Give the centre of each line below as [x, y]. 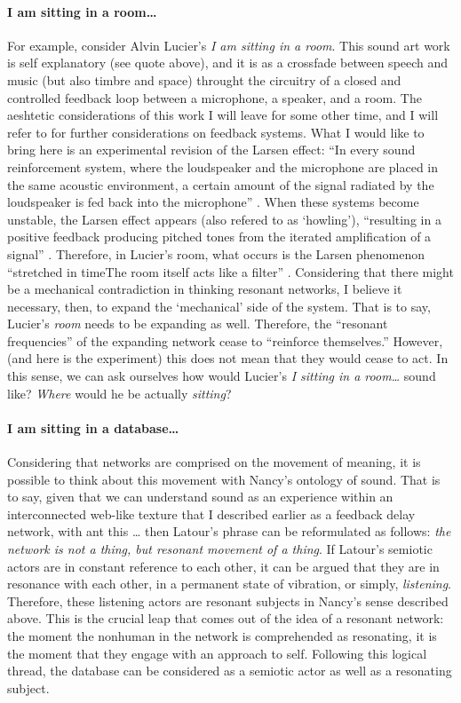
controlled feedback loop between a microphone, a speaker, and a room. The [215, 97]
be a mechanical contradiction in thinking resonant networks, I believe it [205, 289]
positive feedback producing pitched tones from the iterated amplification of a [219, 237]
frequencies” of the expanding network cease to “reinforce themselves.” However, [225, 340]
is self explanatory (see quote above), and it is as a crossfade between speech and [228, 63]
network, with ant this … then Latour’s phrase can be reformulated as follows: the [229, 531]
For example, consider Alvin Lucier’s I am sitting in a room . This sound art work [229, 45]
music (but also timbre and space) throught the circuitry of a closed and [204, 79]
